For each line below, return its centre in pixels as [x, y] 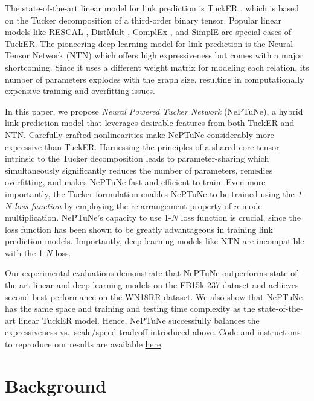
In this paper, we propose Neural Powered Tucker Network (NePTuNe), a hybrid [154, 111]
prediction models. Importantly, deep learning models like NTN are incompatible [155, 241]
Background [56, 385]
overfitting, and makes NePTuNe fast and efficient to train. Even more [135, 182]
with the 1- [25, 252]
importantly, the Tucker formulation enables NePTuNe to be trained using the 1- [155, 193]
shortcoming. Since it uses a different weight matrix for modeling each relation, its [157, 67]
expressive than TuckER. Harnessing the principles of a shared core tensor [142, 146]
